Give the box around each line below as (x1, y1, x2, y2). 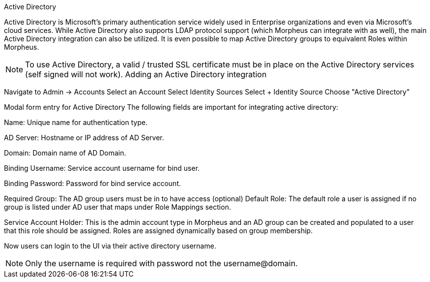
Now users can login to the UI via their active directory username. (4, 242, 216, 250)
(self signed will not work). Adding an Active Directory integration (25, 69, 267, 79)
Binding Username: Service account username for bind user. (4, 164, 200, 172)
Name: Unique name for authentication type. (4, 118, 148, 126)
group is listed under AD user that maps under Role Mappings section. (4, 203, 231, 211)
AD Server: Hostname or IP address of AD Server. (4, 133, 164, 142)
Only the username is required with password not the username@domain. (25, 258, 298, 268)
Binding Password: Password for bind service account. (4, 179, 181, 188)
